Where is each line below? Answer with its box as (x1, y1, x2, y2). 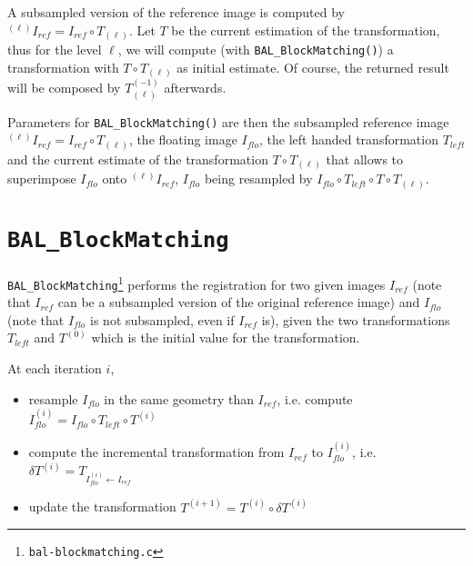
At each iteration (7, 359, 102, 378)
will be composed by (7, 78, 121, 97)
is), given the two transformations (261, 310, 450, 329)
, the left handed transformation (259, 130, 438, 149)
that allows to (326, 149, 404, 168)
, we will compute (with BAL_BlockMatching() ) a (117, 40, 394, 59)
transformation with (7, 57, 119, 76)
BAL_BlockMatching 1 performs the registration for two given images (7, 272, 386, 293)
